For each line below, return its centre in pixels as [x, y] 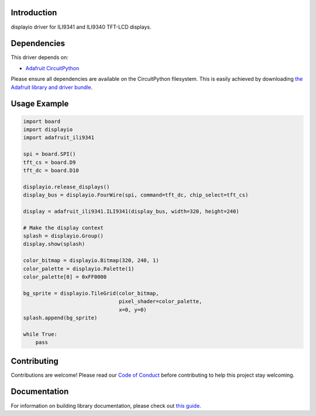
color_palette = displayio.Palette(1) [79, 269]
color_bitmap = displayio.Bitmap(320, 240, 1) [91, 261]
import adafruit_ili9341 [59, 138]
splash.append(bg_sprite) [60, 318]
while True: [40, 334]
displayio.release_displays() [66, 187]
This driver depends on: [39, 57]
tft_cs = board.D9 [49, 162]
